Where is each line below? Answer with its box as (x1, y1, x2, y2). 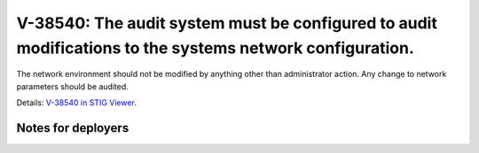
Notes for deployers (16, 120, 130, 135)
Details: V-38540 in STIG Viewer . (16, 97, 137, 108)
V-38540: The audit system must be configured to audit (16, 13, 438, 33)
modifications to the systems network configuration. (16, 38, 414, 57)
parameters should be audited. (16, 80, 129, 92)
